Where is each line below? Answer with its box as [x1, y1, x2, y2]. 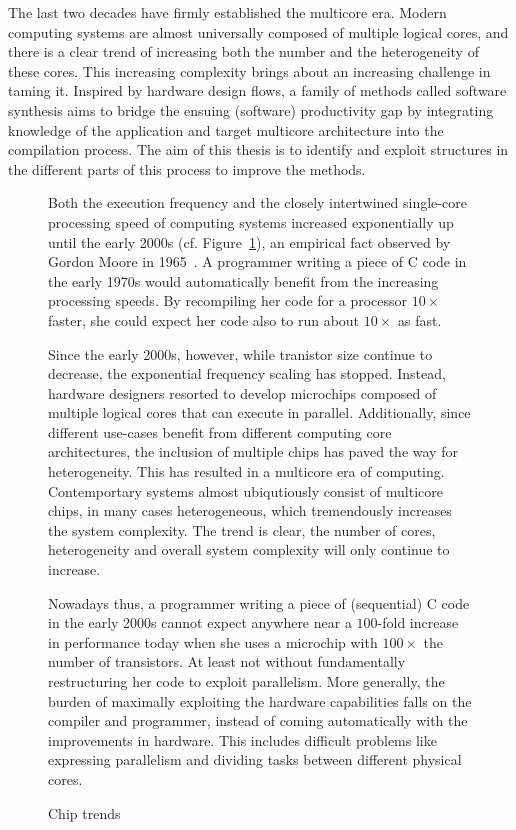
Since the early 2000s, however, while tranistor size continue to [48, 343, 433, 364]
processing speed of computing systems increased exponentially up [48, 211, 454, 232]
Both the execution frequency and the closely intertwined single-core [48, 192, 467, 213]
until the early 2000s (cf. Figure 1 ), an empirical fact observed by [48, 231, 451, 252]
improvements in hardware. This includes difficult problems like [48, 729, 437, 750]
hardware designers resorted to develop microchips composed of [48, 382, 437, 403]
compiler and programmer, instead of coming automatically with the [48, 710, 468, 731]
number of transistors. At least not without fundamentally [48, 651, 406, 672]
